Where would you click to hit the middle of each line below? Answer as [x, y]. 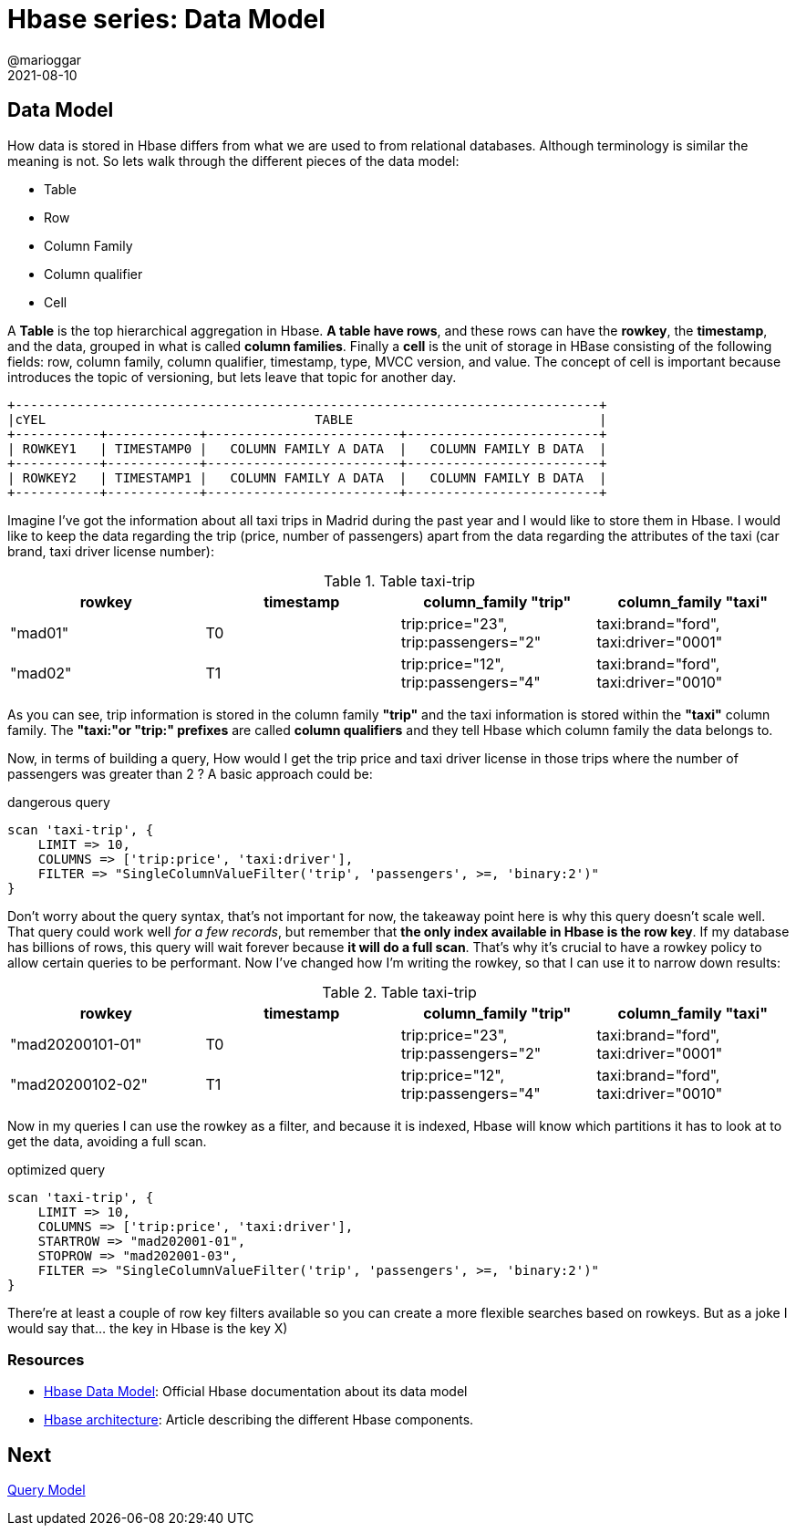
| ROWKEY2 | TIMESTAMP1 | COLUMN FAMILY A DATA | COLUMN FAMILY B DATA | [307, 477]
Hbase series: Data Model [166, 19]
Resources [46, 1359]
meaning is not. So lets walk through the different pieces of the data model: [233, 161]
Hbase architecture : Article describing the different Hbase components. [259, 1420]
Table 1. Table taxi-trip [399, 580]
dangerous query [59, 802]
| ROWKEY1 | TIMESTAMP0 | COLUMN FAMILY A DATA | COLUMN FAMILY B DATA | [307, 448]
